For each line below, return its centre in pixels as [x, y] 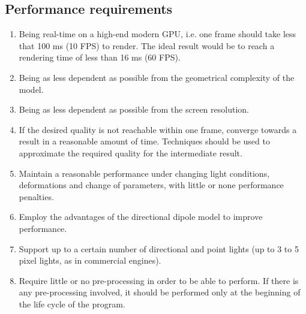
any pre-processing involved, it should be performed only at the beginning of [160, 292]
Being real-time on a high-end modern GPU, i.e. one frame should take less [157, 34]
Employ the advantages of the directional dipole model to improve [141, 217]
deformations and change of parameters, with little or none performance [151, 185]
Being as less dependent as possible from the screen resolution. [134, 109]
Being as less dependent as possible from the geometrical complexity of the [157, 77]
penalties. [36, 196]
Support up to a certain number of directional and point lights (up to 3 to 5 [159, 248]
